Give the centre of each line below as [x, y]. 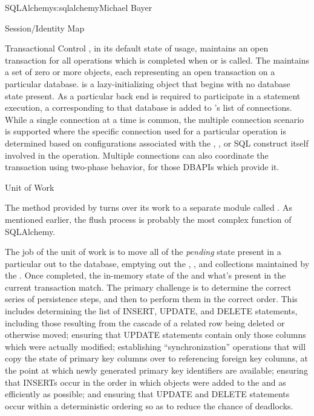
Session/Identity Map [45, 28]
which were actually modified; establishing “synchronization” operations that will [155, 346]
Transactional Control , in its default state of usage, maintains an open [137, 48]
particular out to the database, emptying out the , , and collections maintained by [157, 263]
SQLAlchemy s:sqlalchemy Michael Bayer [79, 7]
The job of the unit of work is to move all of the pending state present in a [143, 252]
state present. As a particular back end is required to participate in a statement [153, 95]
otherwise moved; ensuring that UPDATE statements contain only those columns [155, 335]
